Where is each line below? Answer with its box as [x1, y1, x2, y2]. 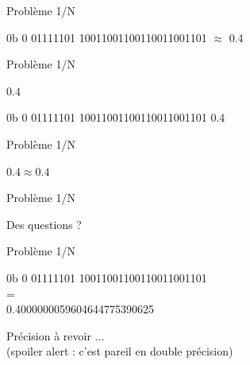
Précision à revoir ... [6, 327, 105, 344]
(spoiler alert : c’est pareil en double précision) [6, 343, 233, 359]
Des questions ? [6, 216, 82, 232]
